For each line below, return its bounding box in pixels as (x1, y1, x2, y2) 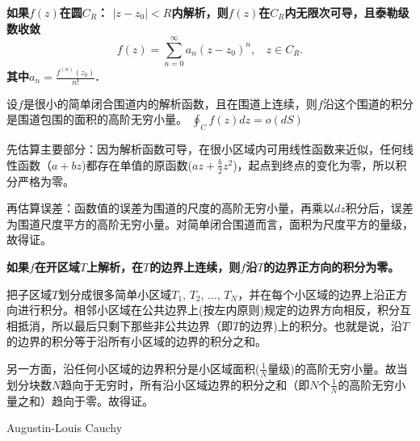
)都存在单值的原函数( (82, 156, 192, 173)
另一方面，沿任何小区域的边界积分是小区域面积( (6, 359, 260, 376)
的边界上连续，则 (149, 258, 241, 275)
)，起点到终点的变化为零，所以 (233, 156, 396, 173)
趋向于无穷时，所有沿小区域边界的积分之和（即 (61, 376, 310, 393)
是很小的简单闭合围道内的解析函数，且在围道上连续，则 (23, 94, 317, 111)
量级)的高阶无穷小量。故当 (267, 359, 408, 376)
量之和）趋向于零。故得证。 (6, 392, 153, 409)
